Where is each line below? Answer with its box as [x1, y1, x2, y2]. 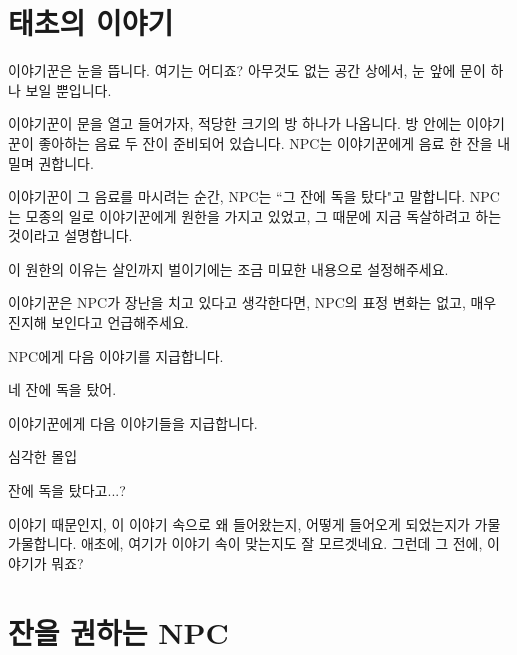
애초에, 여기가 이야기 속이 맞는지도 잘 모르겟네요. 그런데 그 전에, [80, 533, 483, 554]
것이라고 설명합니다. [8, 225, 133, 246]
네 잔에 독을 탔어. [8, 379, 117, 400]
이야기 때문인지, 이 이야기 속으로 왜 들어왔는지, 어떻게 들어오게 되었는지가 [8, 513, 470, 534]
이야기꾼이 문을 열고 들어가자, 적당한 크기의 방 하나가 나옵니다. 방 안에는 [8, 113, 462, 134]
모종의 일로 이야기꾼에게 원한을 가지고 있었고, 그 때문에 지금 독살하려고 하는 [25, 205, 502, 226]
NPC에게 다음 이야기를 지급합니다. [8, 345, 224, 366]
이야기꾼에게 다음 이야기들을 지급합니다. [8, 412, 258, 433]
